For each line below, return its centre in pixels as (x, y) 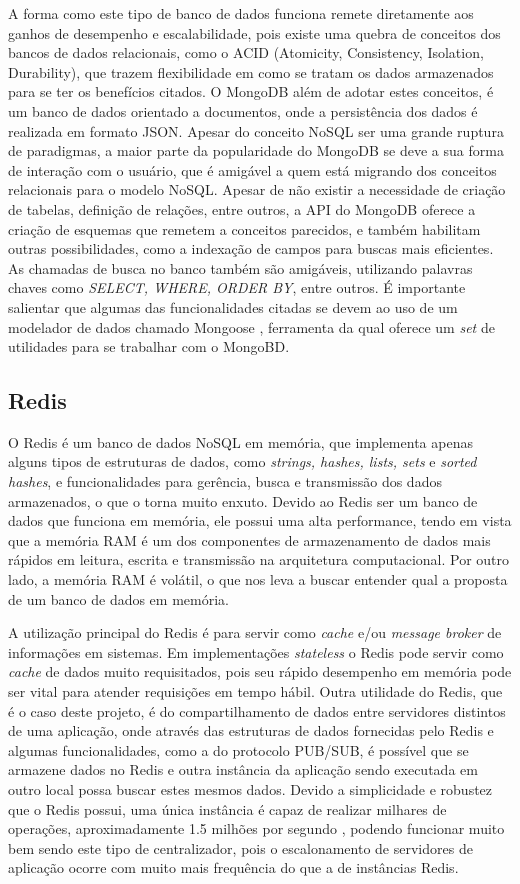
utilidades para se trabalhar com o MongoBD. (149, 346)
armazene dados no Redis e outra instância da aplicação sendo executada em (243, 769)
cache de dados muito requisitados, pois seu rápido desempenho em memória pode (260, 671)
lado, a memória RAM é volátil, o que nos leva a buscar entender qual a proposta (258, 579)
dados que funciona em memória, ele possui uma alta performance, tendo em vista (260, 520)
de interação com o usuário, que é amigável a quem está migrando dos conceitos (252, 169)
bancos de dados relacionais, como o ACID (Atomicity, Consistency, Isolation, (246, 52)
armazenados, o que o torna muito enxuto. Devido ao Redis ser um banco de (243, 500)
